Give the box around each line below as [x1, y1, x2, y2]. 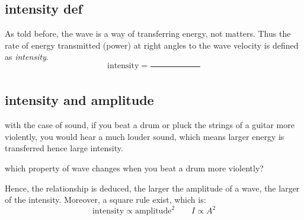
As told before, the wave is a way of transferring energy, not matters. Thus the [5, 27, 291, 40]
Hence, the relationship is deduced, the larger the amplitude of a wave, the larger [5, 181, 300, 194]
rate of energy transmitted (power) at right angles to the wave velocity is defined [5, 39, 299, 51]
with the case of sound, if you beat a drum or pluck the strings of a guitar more [5, 119, 295, 131]
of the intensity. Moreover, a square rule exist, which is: [5, 193, 206, 206]
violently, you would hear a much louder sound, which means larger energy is [5, 130, 284, 142]
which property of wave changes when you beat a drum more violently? [5, 162, 264, 174]
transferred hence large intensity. [5, 142, 123, 154]
